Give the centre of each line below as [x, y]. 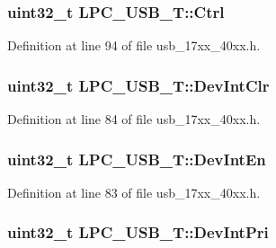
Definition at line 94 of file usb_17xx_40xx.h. [134, 45]
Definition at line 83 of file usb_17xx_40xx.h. [134, 192]
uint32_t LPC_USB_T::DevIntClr [138, 85]
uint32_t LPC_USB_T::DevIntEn [137, 159]
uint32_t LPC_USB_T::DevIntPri [138, 232]
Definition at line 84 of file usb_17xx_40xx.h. [134, 119]
